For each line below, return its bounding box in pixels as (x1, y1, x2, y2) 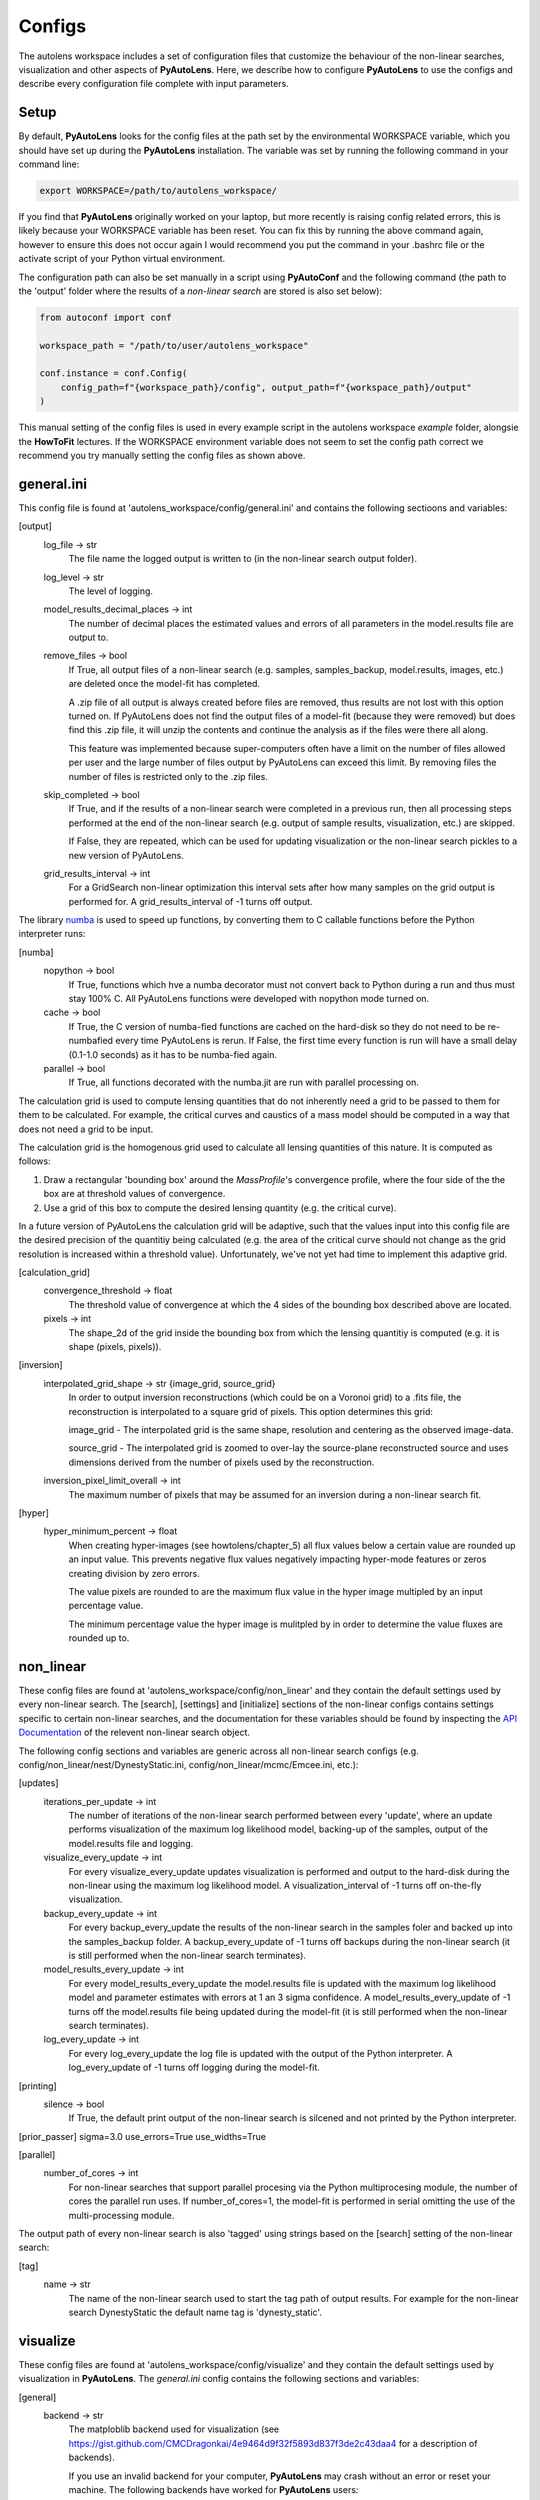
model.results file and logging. (68, 1837, 194, 1849)
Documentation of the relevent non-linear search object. (18, 1726, 250, 1739)
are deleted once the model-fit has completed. (68, 678, 260, 690)
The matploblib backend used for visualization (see (68, 2423, 280, 2435)
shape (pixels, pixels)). (68, 1341, 162, 1353)
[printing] (18, 2080, 57, 2092)
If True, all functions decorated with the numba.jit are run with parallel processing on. (68, 1076, 419, 1089)
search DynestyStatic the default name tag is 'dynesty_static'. (68, 2306, 322, 2318)
